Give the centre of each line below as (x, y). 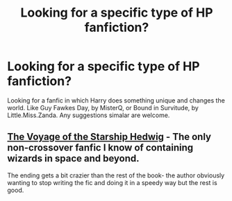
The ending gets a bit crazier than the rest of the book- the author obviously (116, 175)
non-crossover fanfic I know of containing (100, 148)
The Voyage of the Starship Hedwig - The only (109, 137)
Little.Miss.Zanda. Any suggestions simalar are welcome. (89, 115)
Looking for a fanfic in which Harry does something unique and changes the (116, 100)
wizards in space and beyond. (74, 158)
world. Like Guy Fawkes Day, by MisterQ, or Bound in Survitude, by (103, 107)
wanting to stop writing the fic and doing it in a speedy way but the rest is (112, 182)
